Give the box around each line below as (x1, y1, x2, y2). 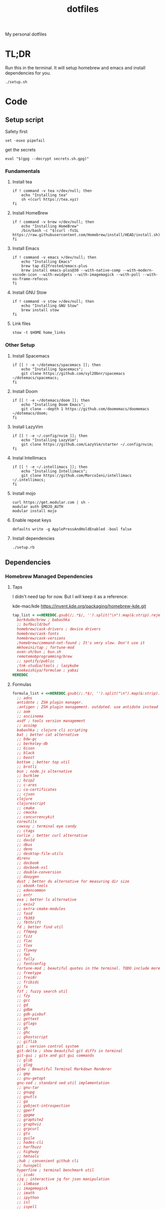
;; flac (17, 938, 33, 943)
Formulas (12, 681, 32, 687)
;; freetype (17, 970, 41, 976)
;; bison (17, 746, 35, 751)
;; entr (17, 892, 33, 898)
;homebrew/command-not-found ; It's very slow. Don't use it (17, 640, 145, 645)
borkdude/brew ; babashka (17, 617, 70, 622)
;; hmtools (17, 1154, 39, 1159)
